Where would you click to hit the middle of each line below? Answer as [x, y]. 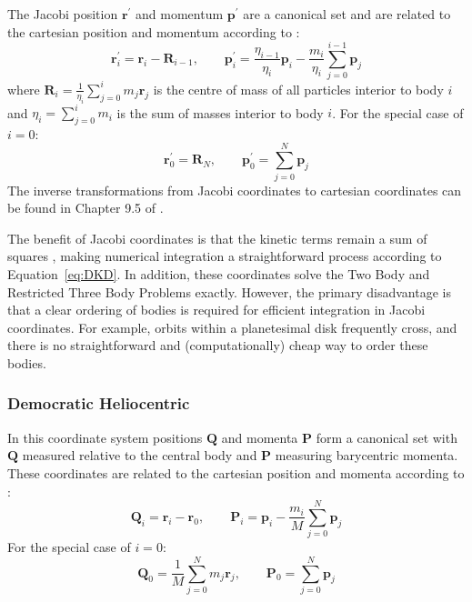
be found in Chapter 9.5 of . [85, 208]
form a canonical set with [387, 437]
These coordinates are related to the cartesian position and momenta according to [236, 472]
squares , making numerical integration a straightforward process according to [225, 256]
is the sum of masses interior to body [220, 112]
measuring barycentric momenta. [367, 455]
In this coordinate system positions [105, 437]
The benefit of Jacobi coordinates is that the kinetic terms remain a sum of [217, 238]
